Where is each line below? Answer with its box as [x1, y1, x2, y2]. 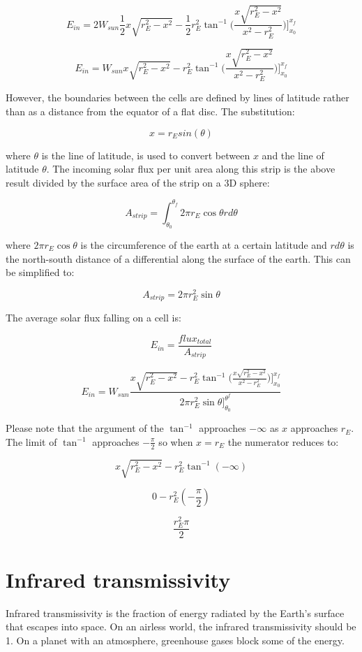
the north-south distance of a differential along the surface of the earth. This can [6, 251, 351, 266]
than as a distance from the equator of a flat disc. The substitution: [6, 103, 295, 118]
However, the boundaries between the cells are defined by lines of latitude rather [6, 90, 349, 105]
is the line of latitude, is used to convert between [41, 147, 250, 162]
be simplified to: [6, 265, 75, 280]
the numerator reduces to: [227, 434, 339, 449]
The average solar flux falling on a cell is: [6, 310, 181, 325]
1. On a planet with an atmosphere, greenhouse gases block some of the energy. [6, 632, 345, 647]
